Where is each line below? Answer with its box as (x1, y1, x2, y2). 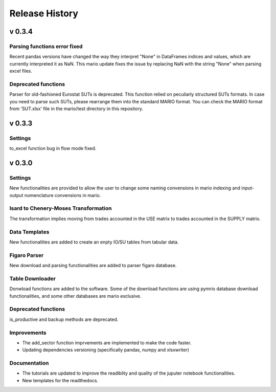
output (9, 192, 24, 198)
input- (241, 185, 255, 191)
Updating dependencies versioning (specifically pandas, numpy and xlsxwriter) (22, 347, 189, 353)
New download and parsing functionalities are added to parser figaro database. (9, 263, 177, 269)
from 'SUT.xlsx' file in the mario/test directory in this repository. (9, 105, 143, 112)
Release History (9, 8, 79, 19)
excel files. (9, 68, 33, 74)
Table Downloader (9, 275, 56, 282)
